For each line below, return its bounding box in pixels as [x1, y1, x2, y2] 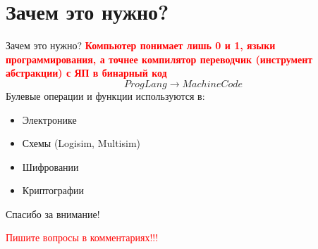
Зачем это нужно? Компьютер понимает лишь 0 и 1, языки [6, 38, 276, 53]
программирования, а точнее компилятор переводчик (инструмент [6, 51, 313, 66]
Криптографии [22, 183, 85, 198]
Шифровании [22, 159, 79, 174]
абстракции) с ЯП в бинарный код [6, 65, 167, 80]
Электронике [22, 112, 77, 127]
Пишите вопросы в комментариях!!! [6, 230, 159, 245]
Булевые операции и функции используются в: [6, 88, 205, 103]
